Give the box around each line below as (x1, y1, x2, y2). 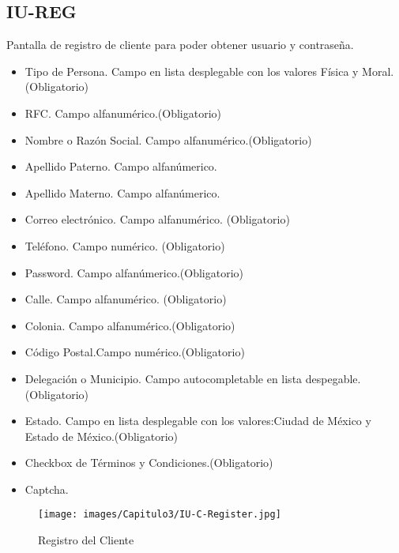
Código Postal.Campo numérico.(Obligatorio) (24, 344, 245, 360)
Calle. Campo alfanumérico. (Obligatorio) (24, 291, 227, 307)
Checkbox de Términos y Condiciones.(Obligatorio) (24, 454, 273, 471)
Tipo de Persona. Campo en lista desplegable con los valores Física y (24, 62, 359, 79)
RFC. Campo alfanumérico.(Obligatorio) (24, 104, 222, 121)
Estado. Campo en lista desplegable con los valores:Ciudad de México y (24, 412, 371, 429)
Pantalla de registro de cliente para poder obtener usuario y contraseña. (6, 36, 354, 53)
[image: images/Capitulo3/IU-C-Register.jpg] (38, 509, 281, 521)
